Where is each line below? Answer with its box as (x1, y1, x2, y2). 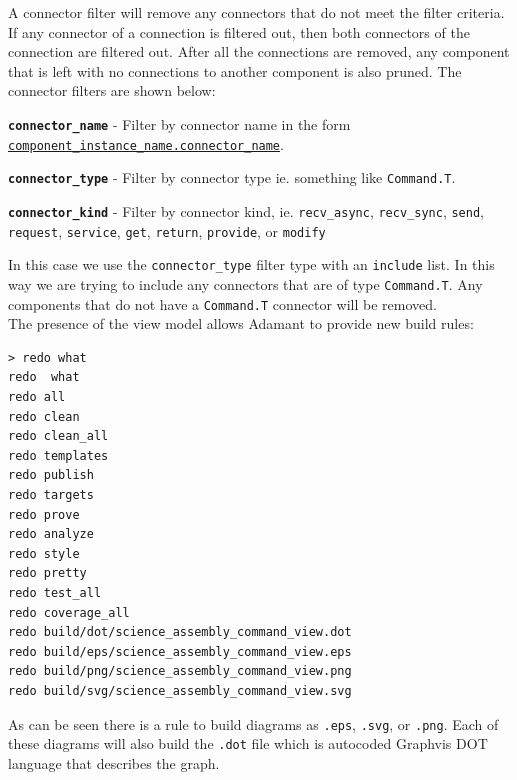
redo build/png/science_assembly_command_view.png (8, 664, 352, 679)
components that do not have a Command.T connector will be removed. (8, 293, 437, 314)
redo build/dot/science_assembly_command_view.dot (8, 625, 352, 640)
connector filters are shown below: (8, 80, 216, 101)
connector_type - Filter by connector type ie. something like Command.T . (8, 167, 456, 188)
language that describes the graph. (8, 752, 220, 773)
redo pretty (8, 566, 87, 581)
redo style (8, 546, 80, 561)
